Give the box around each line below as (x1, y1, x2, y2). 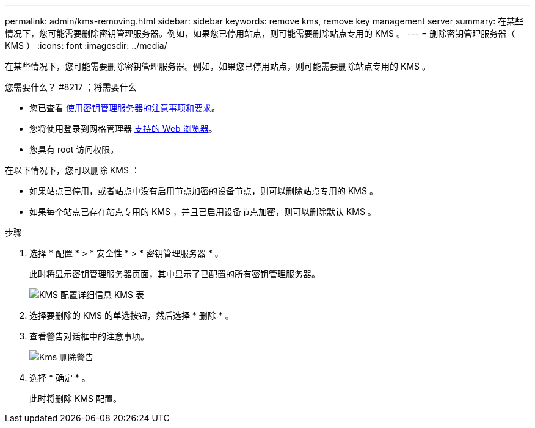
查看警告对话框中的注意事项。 (29, 331, 149, 341)
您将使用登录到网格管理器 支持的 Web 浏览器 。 (29, 123, 217, 134)
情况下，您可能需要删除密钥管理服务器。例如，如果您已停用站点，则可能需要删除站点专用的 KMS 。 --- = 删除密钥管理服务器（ (5, 28, 515, 38)
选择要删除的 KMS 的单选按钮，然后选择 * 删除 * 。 (29, 310, 234, 321)
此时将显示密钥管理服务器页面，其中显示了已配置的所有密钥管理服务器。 (29, 269, 320, 279)
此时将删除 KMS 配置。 (29, 393, 122, 404)
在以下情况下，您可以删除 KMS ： (5, 165, 140, 175)
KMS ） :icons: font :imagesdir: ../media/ (5, 40, 167, 51)
